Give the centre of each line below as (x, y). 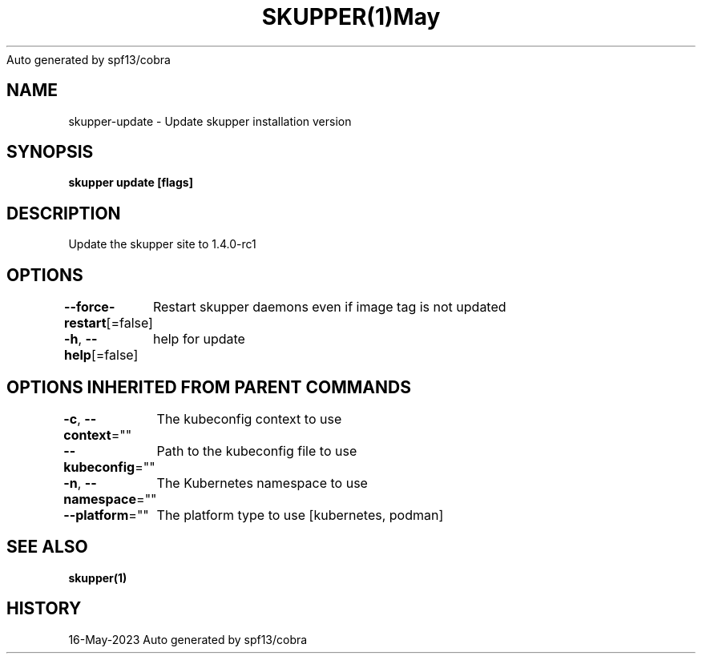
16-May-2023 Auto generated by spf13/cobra (188, 639)
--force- (90, 307)
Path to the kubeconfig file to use (257, 451)
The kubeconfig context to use (249, 419)
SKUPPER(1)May (351, 17)
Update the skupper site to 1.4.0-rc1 (162, 244)
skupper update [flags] (131, 183)
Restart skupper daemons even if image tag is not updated (329, 307)
